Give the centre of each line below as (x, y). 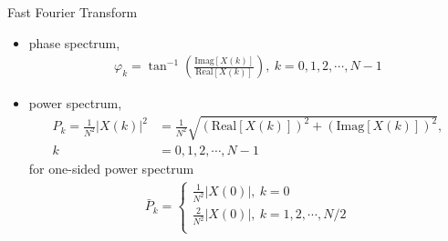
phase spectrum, (74, 42)
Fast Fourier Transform (73, 12)
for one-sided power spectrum (111, 169)
